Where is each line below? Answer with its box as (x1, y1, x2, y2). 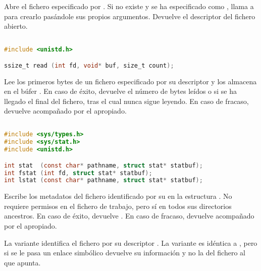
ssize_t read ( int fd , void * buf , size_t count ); (4, 62, 174, 69)
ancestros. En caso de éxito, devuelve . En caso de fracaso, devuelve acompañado (4, 210, 254, 221)
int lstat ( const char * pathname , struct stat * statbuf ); (4, 177, 203, 184)
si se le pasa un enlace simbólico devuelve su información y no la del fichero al (4, 247, 245, 258)
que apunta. (4, 257, 41, 267)
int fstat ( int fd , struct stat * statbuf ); (4, 169, 152, 177)
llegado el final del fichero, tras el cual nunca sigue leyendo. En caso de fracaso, (4, 95, 249, 106)
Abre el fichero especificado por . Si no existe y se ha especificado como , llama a (4, 1, 254, 11)
